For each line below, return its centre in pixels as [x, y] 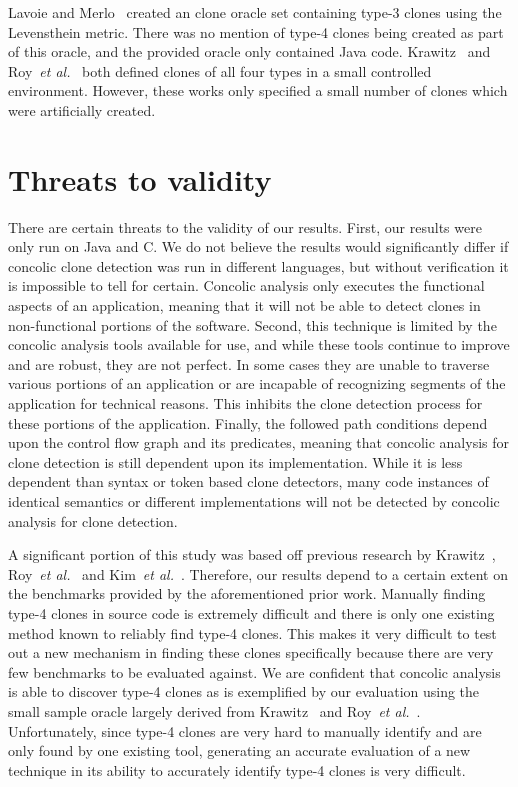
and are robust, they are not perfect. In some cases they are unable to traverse [249, 363]
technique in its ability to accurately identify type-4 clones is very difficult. [237, 769]
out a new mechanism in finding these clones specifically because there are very [251, 652]
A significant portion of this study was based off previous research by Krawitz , [252, 554]
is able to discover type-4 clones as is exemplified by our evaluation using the [244, 691]
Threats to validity [140, 178]
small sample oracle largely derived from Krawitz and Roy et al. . [214, 710]
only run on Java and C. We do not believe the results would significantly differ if [258, 246]
